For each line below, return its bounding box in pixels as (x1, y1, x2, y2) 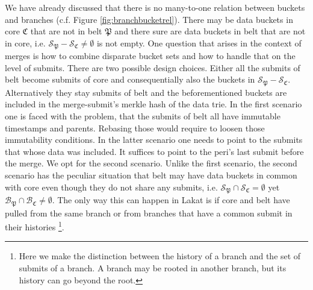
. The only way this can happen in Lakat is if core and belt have (52, 194, 290, 206)
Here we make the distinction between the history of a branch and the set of (19, 250, 301, 262)
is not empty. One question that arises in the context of (96, 36, 302, 49)
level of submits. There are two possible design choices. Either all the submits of (5, 61, 300, 74)
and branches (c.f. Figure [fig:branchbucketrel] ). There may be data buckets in (5, 13, 293, 25)
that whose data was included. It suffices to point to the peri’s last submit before (5, 145, 304, 157)
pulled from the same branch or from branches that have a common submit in (5, 206, 293, 219)
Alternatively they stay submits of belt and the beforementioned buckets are (5, 86, 287, 98)
